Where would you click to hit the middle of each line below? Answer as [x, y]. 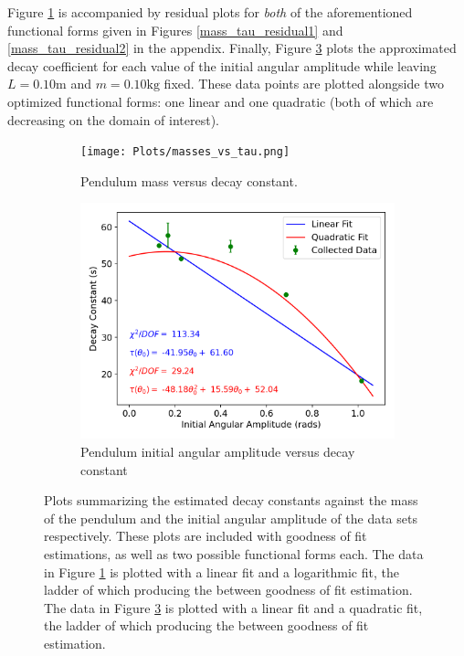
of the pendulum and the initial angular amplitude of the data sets [231, 518]
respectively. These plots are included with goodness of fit [206, 536]
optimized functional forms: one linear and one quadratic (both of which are [221, 101]
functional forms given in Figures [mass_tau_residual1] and [175, 30]
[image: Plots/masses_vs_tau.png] [185, 152]
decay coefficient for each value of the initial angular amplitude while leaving [222, 65]
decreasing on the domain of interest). [114, 119]
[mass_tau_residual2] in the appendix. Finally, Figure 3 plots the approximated [232, 48]
